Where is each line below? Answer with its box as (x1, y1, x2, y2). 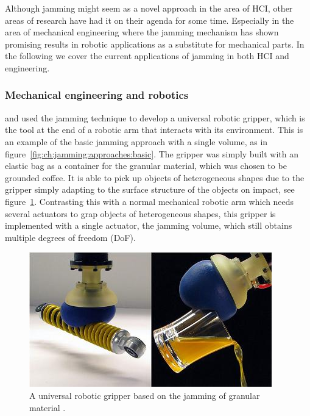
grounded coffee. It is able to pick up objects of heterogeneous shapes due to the (5, 171, 305, 184)
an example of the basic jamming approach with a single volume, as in (5, 135, 268, 148)
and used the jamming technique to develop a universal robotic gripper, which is (5, 111, 305, 124)
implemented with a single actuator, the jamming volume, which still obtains (5, 219, 292, 232)
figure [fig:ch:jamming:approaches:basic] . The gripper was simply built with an (5, 147, 298, 160)
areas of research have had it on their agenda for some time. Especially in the (5, 13, 294, 26)
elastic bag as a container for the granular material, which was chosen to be (5, 159, 287, 172)
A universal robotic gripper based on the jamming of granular (29, 389, 260, 401)
